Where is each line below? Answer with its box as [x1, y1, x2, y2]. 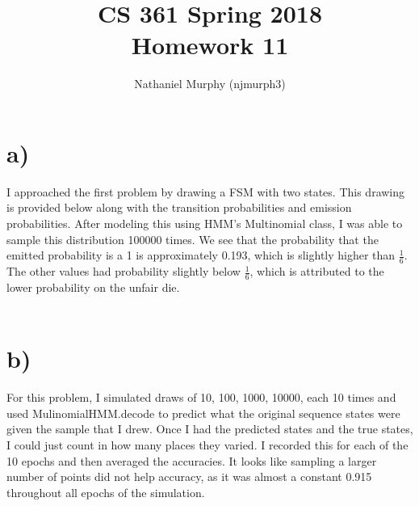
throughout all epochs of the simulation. [6, 483, 205, 500]
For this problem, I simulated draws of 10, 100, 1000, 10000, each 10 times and [6, 389, 396, 406]
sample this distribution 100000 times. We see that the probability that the [6, 230, 379, 247]
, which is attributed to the [249, 263, 384, 280]
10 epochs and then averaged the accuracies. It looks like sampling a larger [6, 452, 377, 469]
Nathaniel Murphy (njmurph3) [134, 75, 286, 92]
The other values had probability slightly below [6, 263, 241, 280]
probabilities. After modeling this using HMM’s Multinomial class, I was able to [6, 215, 403, 232]
